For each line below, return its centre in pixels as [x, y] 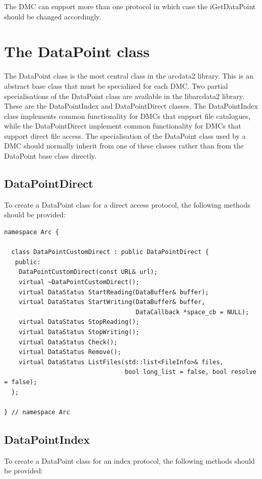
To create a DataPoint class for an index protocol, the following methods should [129, 460]
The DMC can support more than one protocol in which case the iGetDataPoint [130, 6]
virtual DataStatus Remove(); [70, 352]
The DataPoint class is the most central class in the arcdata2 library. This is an [129, 76]
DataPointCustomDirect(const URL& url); [88, 272]
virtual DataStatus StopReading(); [79, 322]
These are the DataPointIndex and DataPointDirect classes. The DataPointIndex [131, 106]
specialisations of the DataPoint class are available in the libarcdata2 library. [124, 96]
